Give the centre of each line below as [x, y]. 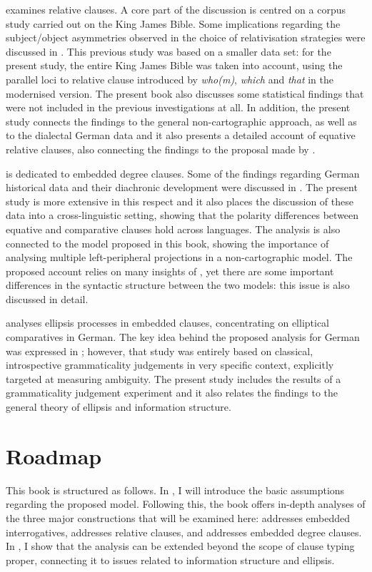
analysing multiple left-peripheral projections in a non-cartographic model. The [179, 257]
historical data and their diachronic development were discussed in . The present [182, 187]
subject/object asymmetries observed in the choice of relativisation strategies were [186, 37]
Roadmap [54, 455]
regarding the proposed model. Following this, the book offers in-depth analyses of [186, 504]
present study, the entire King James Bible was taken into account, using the [174, 65]
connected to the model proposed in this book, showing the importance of [167, 243]
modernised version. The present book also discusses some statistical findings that [185, 93]
